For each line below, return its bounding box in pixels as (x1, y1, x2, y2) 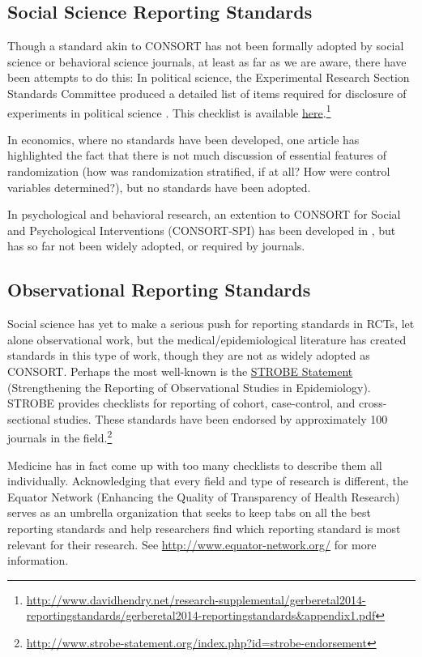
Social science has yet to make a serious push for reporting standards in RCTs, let (7, 315, 415, 332)
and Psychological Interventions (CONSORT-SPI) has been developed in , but (7, 221, 396, 238)
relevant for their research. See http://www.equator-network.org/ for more (7, 535, 377, 552)
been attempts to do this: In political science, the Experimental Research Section (7, 69, 410, 86)
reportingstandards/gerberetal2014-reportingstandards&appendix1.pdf (26, 607, 376, 624)
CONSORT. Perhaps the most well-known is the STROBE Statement (7, 362, 353, 379)
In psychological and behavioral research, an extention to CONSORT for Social (7, 206, 401, 223)
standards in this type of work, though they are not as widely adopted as (7, 347, 370, 364)
